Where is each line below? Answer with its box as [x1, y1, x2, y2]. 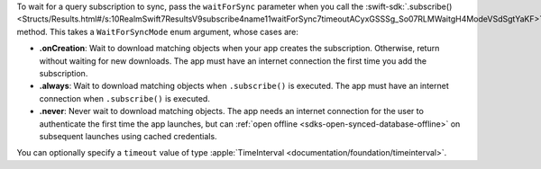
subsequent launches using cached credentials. [39, 130, 217, 141]
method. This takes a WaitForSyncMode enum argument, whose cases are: [16, 26, 299, 37]
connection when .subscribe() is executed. [39, 93, 211, 103]
